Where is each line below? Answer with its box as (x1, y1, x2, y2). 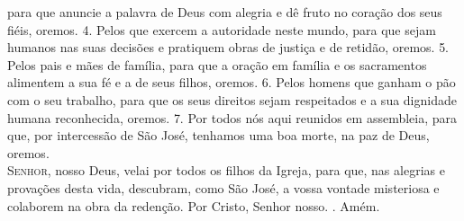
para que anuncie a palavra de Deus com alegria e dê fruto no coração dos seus (7, 3, 442, 21)
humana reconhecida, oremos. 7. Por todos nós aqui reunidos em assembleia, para (7, 108, 458, 127)
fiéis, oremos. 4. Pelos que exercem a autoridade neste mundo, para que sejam (7, 20, 436, 39)
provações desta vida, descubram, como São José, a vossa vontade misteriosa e (7, 178, 440, 197)
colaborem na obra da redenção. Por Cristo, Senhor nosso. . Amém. (7, 196, 380, 215)
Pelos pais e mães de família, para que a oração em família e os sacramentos (7, 55, 427, 74)
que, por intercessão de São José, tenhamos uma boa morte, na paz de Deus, (7, 126, 430, 145)
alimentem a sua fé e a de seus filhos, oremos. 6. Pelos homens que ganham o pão (7, 73, 456, 92)
